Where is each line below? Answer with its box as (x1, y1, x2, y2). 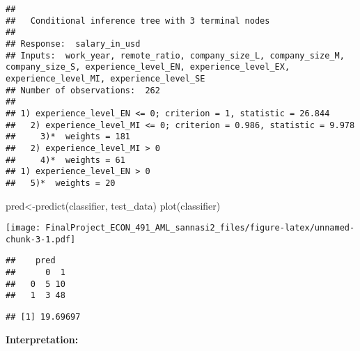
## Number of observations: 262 (6, 85, 160, 95)
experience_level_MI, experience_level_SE (6, 73, 205, 84)
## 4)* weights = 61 (6, 155, 125, 165)
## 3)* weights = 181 (6, 132, 130, 142)
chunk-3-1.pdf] (6, 234, 76, 244)
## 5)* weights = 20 (6, 178, 116, 188)
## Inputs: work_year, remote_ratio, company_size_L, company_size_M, (6, 50, 345, 61)
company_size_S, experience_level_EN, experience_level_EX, (6, 62, 290, 72)
